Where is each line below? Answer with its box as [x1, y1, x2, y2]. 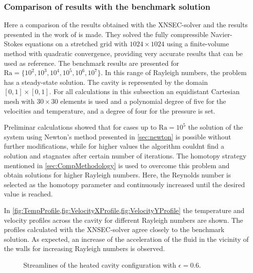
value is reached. [4, 189, 53, 199]
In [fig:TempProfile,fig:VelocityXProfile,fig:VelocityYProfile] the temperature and [4, 205, 245, 215]
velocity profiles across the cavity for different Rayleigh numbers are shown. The [4, 214, 243, 225]
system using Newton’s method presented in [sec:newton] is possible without [4, 131, 232, 141]
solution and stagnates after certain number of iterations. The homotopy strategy [4, 150, 247, 160]
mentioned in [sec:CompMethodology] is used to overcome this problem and [4, 160, 230, 170]
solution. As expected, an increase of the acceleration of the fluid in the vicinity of [4, 234, 249, 244]
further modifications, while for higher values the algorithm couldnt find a [4, 141, 224, 151]
